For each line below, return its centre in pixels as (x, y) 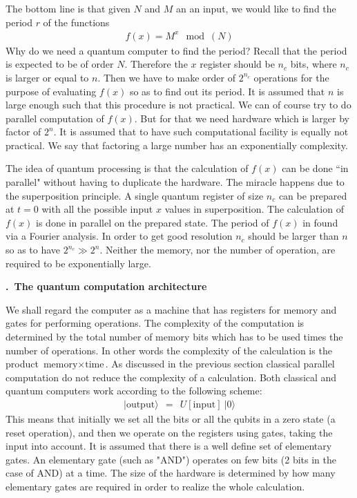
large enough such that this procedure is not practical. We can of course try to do (178, 105)
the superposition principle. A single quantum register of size (135, 195)
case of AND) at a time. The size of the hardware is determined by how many (171, 473)
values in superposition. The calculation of (254, 209)
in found (320, 222)
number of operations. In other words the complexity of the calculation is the (169, 350)
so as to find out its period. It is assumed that (227, 91)
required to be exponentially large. (78, 263)
